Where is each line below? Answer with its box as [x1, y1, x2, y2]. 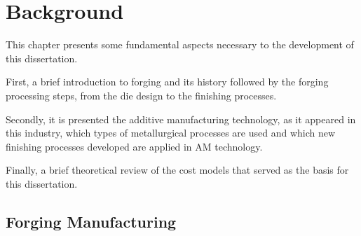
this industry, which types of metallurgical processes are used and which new [6, 125, 336, 140]
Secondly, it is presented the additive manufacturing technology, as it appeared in [6, 111, 356, 126]
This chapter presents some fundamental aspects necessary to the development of [6, 37, 354, 52]
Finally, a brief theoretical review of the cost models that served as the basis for [6, 162, 349, 177]
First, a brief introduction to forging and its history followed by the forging [6, 74, 329, 89]
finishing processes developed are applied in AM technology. [6, 139, 263, 153]
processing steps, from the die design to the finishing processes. [6, 88, 277, 102]
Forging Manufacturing [6, 210, 177, 232]
